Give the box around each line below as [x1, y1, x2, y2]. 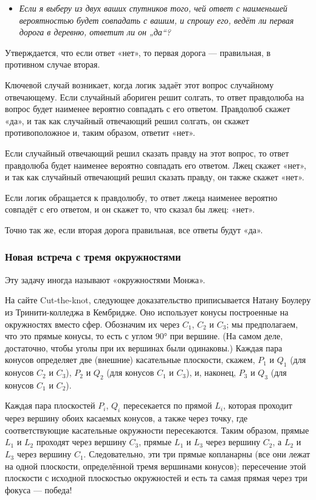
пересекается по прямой [123, 399, 212, 412]
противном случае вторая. [5, 58, 100, 71]
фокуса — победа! [5, 483, 72, 496]
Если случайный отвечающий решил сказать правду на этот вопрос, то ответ [5, 146, 289, 159]
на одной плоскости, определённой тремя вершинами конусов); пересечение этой [5, 459, 306, 472]
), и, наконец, [186, 366, 236, 379]
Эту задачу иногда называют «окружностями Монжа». [5, 273, 205, 286]
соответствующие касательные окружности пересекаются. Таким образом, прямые [5, 423, 309, 436]
